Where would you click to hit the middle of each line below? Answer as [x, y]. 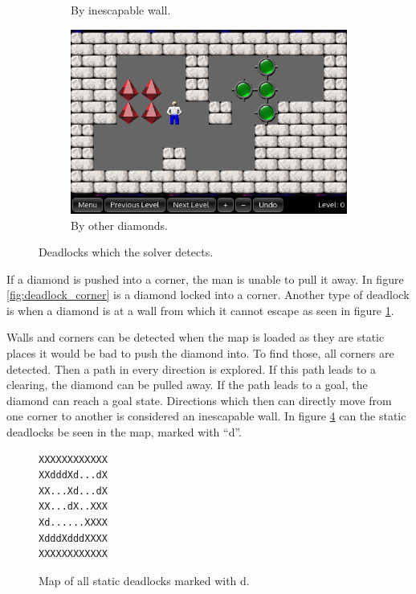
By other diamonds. [119, 225]
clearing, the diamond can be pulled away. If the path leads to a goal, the [187, 385]
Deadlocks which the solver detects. [126, 252]
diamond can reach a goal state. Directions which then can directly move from [199, 400]
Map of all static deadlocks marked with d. [144, 580]
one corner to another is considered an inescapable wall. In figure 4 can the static [206, 416]
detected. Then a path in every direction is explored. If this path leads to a [192, 369]
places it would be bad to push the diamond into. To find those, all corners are [200, 353]
